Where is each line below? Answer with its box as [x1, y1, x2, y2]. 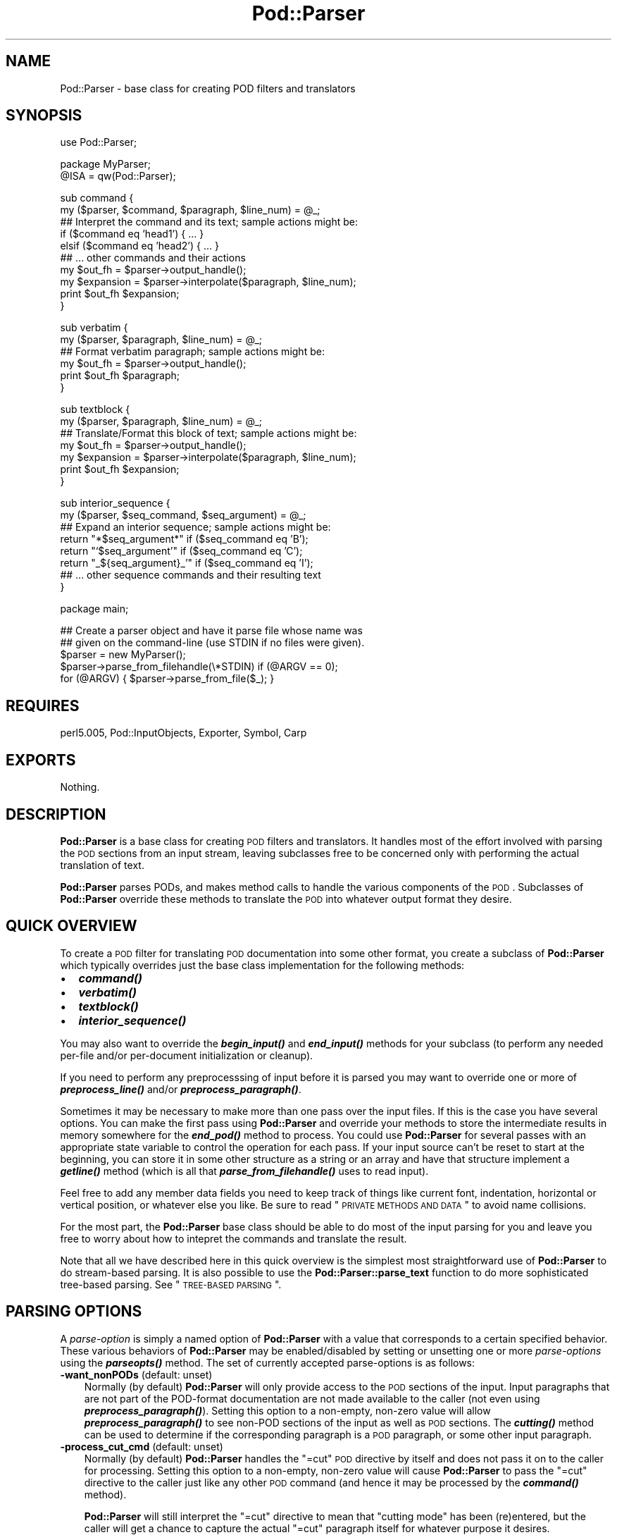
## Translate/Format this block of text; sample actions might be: [60, 427, 357, 440]
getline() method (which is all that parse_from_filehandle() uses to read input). [60, 1164, 429, 1177]
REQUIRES [6, 696, 80, 715]
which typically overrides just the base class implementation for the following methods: [60, 958, 465, 971]
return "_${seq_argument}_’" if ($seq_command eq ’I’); [60, 557, 313, 569]
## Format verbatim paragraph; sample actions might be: [60, 345, 325, 358]
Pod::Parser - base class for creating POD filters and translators [60, 82, 356, 94]
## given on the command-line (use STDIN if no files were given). [60, 636, 365, 649]
